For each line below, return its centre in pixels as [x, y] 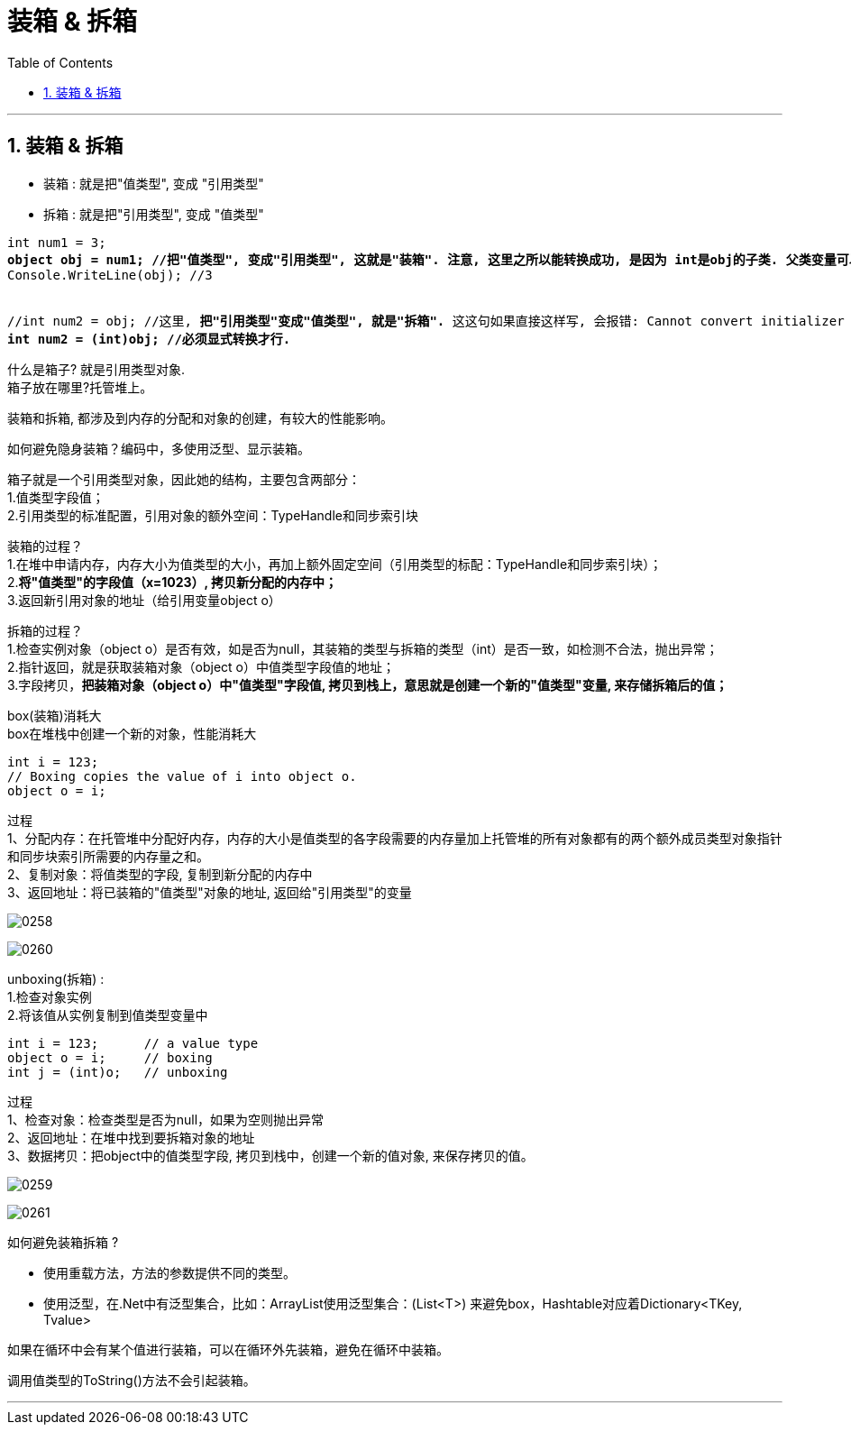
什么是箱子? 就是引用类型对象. [96, 369]
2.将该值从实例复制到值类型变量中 [108, 1014]
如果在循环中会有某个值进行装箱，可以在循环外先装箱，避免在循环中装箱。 [228, 1349]
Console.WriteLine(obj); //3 [110, 275]
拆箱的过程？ [45, 630]
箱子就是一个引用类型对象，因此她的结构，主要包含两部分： [184, 479]
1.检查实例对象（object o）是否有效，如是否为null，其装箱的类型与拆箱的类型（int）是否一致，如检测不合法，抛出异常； [363, 648]
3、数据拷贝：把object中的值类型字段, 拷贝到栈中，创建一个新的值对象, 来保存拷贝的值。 [270, 1155]
